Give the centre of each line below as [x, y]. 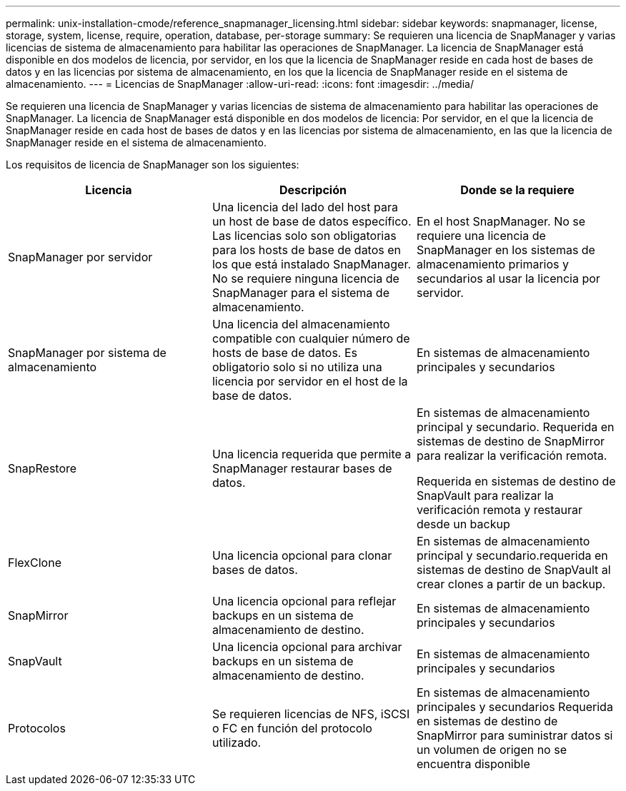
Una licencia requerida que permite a [312, 454]
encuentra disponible [473, 764]
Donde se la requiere [517, 190]
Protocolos [37, 728]
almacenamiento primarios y [493, 264]
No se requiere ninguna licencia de [305, 278]
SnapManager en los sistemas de [506, 250]
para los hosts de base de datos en [307, 250]
